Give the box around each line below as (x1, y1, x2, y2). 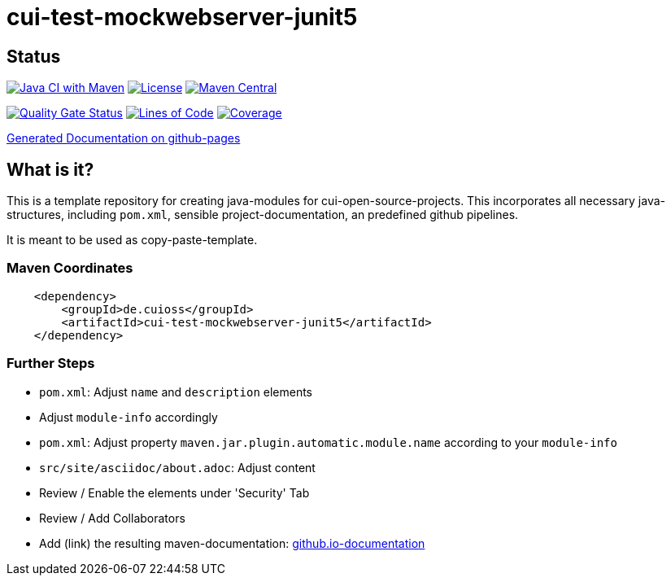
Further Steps (7, 355, 95, 372)
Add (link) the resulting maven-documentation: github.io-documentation (39, 536, 425, 550)
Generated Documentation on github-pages (7, 131, 241, 146)
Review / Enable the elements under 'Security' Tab (39, 485, 310, 500)
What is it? (7, 159, 94, 180)
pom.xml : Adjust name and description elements (39, 384, 313, 399)
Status (7, 46, 61, 67)
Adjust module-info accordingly (39, 409, 218, 424)
